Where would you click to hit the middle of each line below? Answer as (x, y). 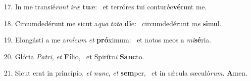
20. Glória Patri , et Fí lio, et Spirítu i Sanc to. (74, 56)
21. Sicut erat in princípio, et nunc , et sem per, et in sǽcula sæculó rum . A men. (126, 73)
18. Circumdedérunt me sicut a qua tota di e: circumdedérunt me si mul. (113, 23)
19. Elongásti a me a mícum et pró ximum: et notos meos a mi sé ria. (108, 40)
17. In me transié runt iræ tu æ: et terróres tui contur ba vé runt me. (105, 6)
